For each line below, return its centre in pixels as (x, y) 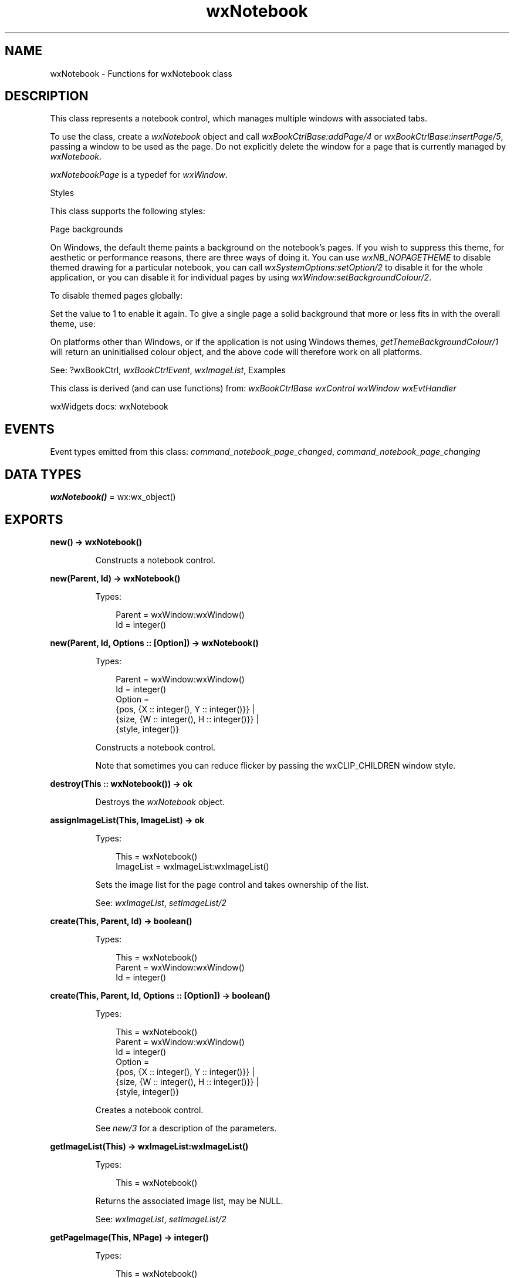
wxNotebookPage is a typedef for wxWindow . (139, 175)
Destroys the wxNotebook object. (160, 802)
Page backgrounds (87, 229)
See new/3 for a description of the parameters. (186, 1128)
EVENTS (30, 429)
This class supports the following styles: (128, 211)
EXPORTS (34, 519)
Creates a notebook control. (149, 1110)
